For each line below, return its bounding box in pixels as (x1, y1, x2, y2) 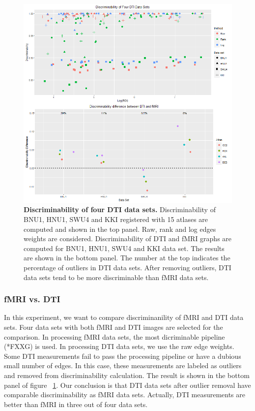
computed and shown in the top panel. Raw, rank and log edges (24, 223, 216, 234)
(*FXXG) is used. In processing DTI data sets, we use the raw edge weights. (4, 341, 234, 351)
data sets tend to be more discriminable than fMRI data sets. (24, 272, 209, 282)
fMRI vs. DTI (4, 293, 60, 305)
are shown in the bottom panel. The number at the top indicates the (24, 253, 230, 263)
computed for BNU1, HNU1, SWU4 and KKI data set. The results (24, 243, 225, 253)
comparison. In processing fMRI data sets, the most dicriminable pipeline (4, 331, 225, 342)
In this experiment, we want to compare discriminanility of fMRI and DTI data (4, 312, 244, 322)
